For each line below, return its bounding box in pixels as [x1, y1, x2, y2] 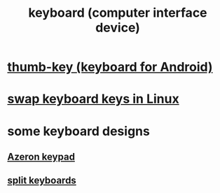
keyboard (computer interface [27, 5, 208, 21]
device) [95, 20, 140, 36]
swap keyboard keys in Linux [7, 91, 180, 107]
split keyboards [7, 175, 77, 187]
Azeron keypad [7, 150, 76, 162]
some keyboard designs [7, 123, 151, 139]
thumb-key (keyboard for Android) [7, 59, 213, 75]
